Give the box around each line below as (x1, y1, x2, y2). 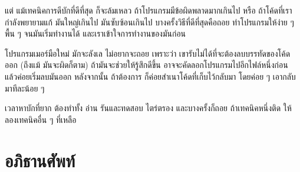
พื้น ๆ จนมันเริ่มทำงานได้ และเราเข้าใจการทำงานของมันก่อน (5, 27, 186, 40)
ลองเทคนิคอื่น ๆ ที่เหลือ (5, 113, 77, 125)
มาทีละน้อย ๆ (5, 82, 45, 94)
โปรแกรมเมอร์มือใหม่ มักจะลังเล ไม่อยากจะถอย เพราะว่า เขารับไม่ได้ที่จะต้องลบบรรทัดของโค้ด (5, 47, 291, 59)
